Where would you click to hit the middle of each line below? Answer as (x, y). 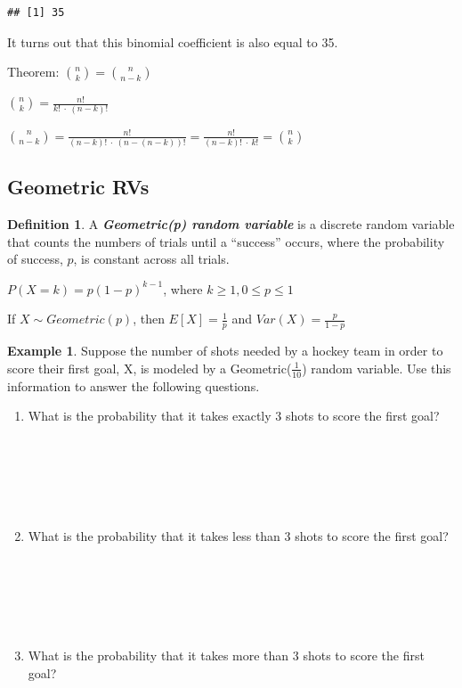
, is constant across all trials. (151, 259)
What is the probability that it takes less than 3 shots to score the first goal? (238, 535)
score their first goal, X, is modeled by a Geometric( (150, 368)
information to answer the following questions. (134, 385)
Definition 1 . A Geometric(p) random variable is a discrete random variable (231, 224)
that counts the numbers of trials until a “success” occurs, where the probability (226, 241)
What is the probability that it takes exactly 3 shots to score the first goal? (234, 416)
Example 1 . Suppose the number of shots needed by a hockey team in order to (225, 351)
